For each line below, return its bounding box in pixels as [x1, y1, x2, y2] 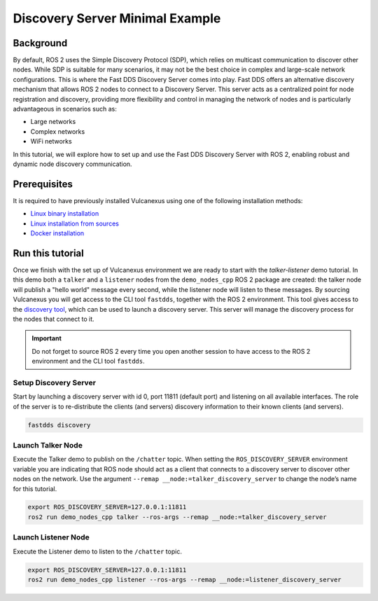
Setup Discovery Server [13, 378, 96, 387]
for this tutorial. [13, 484, 57, 493]
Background [13, 37, 68, 49]
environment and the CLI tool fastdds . [31, 357, 145, 366]
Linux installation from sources [30, 219, 119, 228]
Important [31, 334, 62, 343]
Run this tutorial [13, 247, 84, 259]
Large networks [30, 118, 76, 126]
